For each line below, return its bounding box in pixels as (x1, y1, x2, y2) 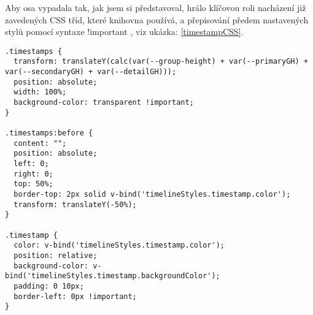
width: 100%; (14, 88, 67, 97)
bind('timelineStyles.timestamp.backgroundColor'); (5, 271, 220, 281)
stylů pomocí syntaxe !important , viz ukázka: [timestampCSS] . (5, 25, 244, 38)
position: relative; (14, 251, 98, 260)
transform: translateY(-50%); (14, 200, 137, 209)
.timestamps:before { (5, 129, 93, 138)
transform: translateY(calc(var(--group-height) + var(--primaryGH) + (14, 57, 308, 66)
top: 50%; (14, 180, 53, 189)
